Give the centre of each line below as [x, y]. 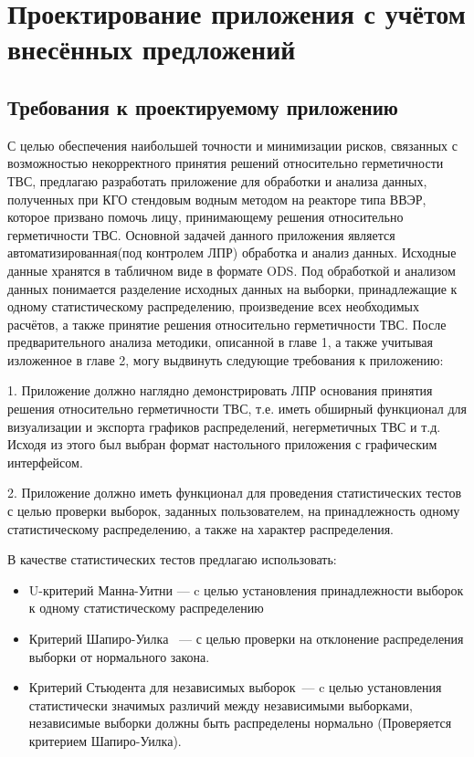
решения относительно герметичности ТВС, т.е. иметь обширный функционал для [237, 409]
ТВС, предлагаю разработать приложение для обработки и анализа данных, [217, 180]
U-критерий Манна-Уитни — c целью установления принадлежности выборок [246, 589]
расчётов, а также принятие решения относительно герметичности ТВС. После [227, 324]
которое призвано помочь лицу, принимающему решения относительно [205, 217]
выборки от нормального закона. [119, 656]
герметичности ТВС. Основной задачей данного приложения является [201, 234]
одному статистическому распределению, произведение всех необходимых [214, 306]
